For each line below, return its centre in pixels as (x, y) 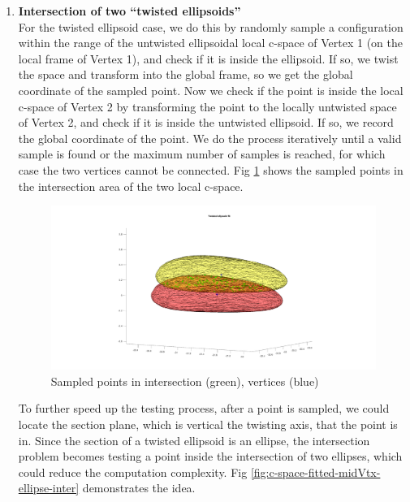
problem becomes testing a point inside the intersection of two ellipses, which (210, 456)
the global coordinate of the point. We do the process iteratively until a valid (210, 138)
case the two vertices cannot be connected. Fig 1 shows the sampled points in (211, 169)
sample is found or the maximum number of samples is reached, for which (202, 154)
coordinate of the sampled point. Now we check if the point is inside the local (211, 90)
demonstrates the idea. (139, 488)
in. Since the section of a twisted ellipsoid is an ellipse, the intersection (194, 440)
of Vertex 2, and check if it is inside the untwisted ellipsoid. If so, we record (206, 122)
